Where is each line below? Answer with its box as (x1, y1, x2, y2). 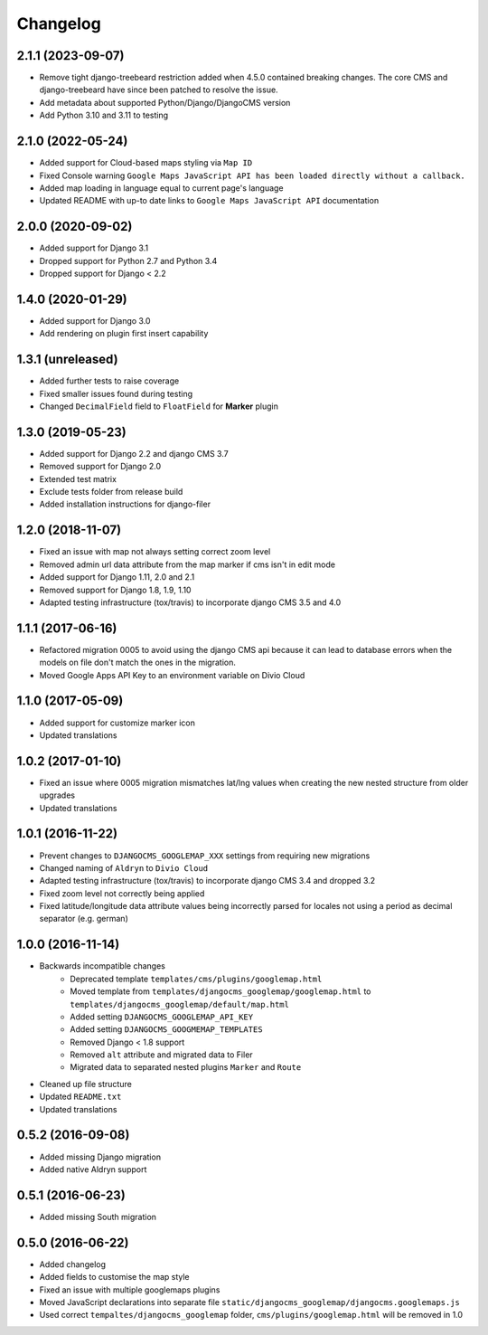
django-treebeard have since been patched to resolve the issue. (39, 84, 279, 95)
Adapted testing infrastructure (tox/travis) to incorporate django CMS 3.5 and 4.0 (39, 597, 342, 608)
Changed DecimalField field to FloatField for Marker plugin (39, 401, 279, 412)
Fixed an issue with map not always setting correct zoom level (39, 546, 271, 557)
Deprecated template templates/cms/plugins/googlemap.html (70, 973, 323, 984)
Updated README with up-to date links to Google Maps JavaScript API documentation (39, 195, 380, 206)
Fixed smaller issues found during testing (39, 388, 193, 399)
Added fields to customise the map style (39, 1272, 190, 1283)
